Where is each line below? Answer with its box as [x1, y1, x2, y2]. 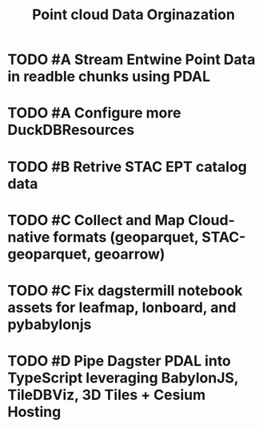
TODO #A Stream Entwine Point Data [7, 50, 256, 69]
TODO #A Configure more [7, 104, 181, 122]
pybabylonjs [7, 315, 92, 333]
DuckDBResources [7, 121, 135, 139]
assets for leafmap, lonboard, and [7, 298, 237, 316]
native [7, 228, 50, 246]
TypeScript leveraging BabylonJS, [7, 369, 239, 387]
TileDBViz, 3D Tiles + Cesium [7, 386, 206, 404]
